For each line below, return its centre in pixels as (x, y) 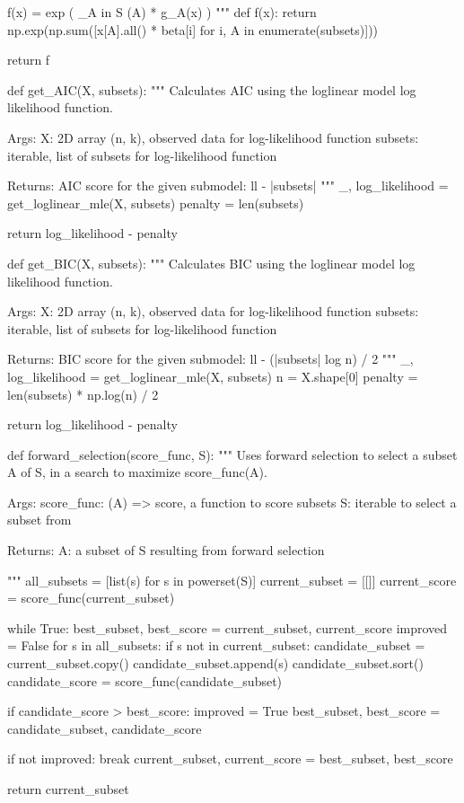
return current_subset (68, 789)
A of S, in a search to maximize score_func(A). (137, 472)
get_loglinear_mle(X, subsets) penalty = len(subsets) (156, 203)
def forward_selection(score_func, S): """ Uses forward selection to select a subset (232, 454)
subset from (39, 520)
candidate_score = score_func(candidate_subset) (145, 680)
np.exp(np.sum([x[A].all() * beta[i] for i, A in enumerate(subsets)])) (193, 29)
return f (29, 60)
